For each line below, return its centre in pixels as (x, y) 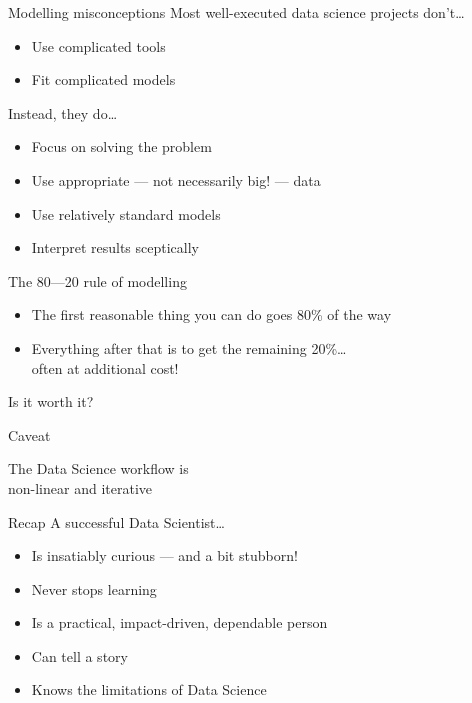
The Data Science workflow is (98, 468)
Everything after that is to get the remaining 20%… (189, 347)
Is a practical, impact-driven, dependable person (179, 622)
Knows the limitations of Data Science (149, 689)
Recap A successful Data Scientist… (116, 521)
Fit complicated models (103, 79)
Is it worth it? (51, 401)
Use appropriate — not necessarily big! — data (176, 179)
